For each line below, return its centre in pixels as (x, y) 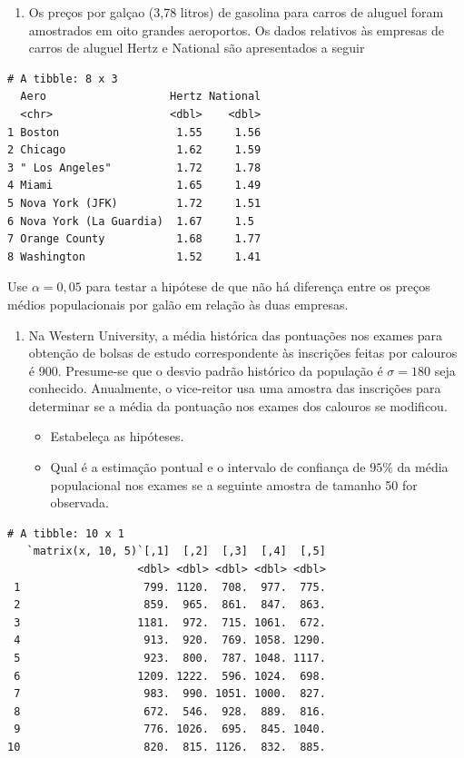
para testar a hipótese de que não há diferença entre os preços (258, 286)
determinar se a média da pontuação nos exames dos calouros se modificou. (238, 405)
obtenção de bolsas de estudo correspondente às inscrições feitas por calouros (243, 353)
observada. (79, 502)
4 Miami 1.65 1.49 (134, 186)
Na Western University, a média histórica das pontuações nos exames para (236, 335)
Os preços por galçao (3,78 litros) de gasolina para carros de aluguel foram (236, 12)
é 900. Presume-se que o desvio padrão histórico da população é (206, 370)
